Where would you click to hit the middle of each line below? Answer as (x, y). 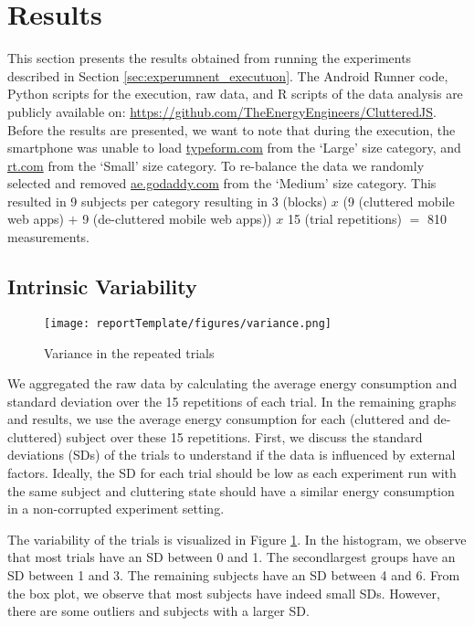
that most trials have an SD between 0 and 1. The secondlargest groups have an (232, 557)
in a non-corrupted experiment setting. (116, 509)
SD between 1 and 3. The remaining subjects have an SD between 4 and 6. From (234, 575)
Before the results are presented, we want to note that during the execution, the (232, 129)
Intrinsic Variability (102, 286)
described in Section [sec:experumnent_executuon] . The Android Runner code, (228, 75)
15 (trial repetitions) (344, 219)
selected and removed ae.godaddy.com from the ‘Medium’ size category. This (222, 183)
